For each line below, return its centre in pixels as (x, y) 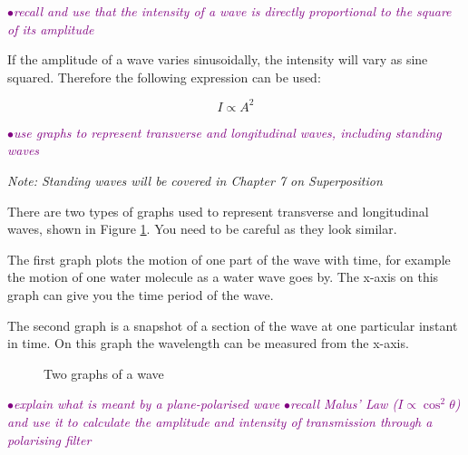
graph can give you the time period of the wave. (141, 295)
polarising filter (49, 439)
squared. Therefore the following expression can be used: (164, 77)
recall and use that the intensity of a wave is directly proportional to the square (233, 11)
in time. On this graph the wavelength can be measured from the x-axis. (208, 343)
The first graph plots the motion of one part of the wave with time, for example (229, 259)
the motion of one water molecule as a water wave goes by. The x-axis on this (223, 277)
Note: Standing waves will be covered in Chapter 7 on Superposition (195, 181)
